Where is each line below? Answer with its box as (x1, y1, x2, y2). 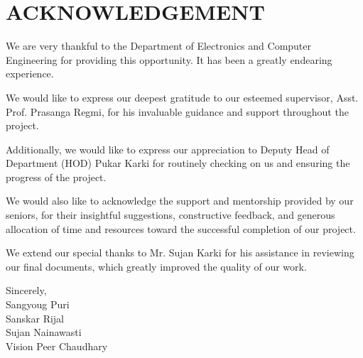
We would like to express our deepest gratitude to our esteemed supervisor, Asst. (6, 89, 359, 104)
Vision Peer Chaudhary (6, 338, 108, 353)
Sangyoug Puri (6, 297, 70, 312)
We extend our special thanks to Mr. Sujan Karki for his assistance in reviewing (6, 245, 354, 260)
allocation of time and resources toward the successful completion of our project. (6, 221, 356, 236)
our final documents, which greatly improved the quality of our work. (6, 259, 307, 273)
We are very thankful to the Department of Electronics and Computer (6, 38, 312, 53)
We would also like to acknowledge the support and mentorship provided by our (6, 193, 354, 208)
